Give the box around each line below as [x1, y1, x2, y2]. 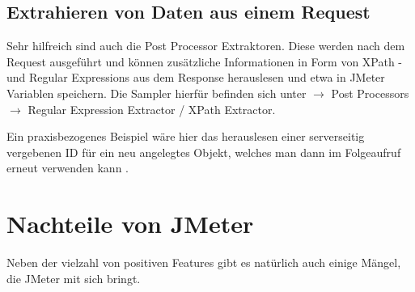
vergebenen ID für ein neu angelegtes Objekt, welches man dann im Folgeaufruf [6, 143, 401, 160]
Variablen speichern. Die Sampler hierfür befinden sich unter [6, 84, 307, 101]
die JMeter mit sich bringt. [6, 269, 141, 286]
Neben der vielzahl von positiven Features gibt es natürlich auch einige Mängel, [6, 254, 401, 271]
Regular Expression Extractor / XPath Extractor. [28, 100, 276, 117]
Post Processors [331, 84, 409, 101]
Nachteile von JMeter [6, 207, 254, 240]
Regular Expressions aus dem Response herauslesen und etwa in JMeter [29, 69, 385, 86]
